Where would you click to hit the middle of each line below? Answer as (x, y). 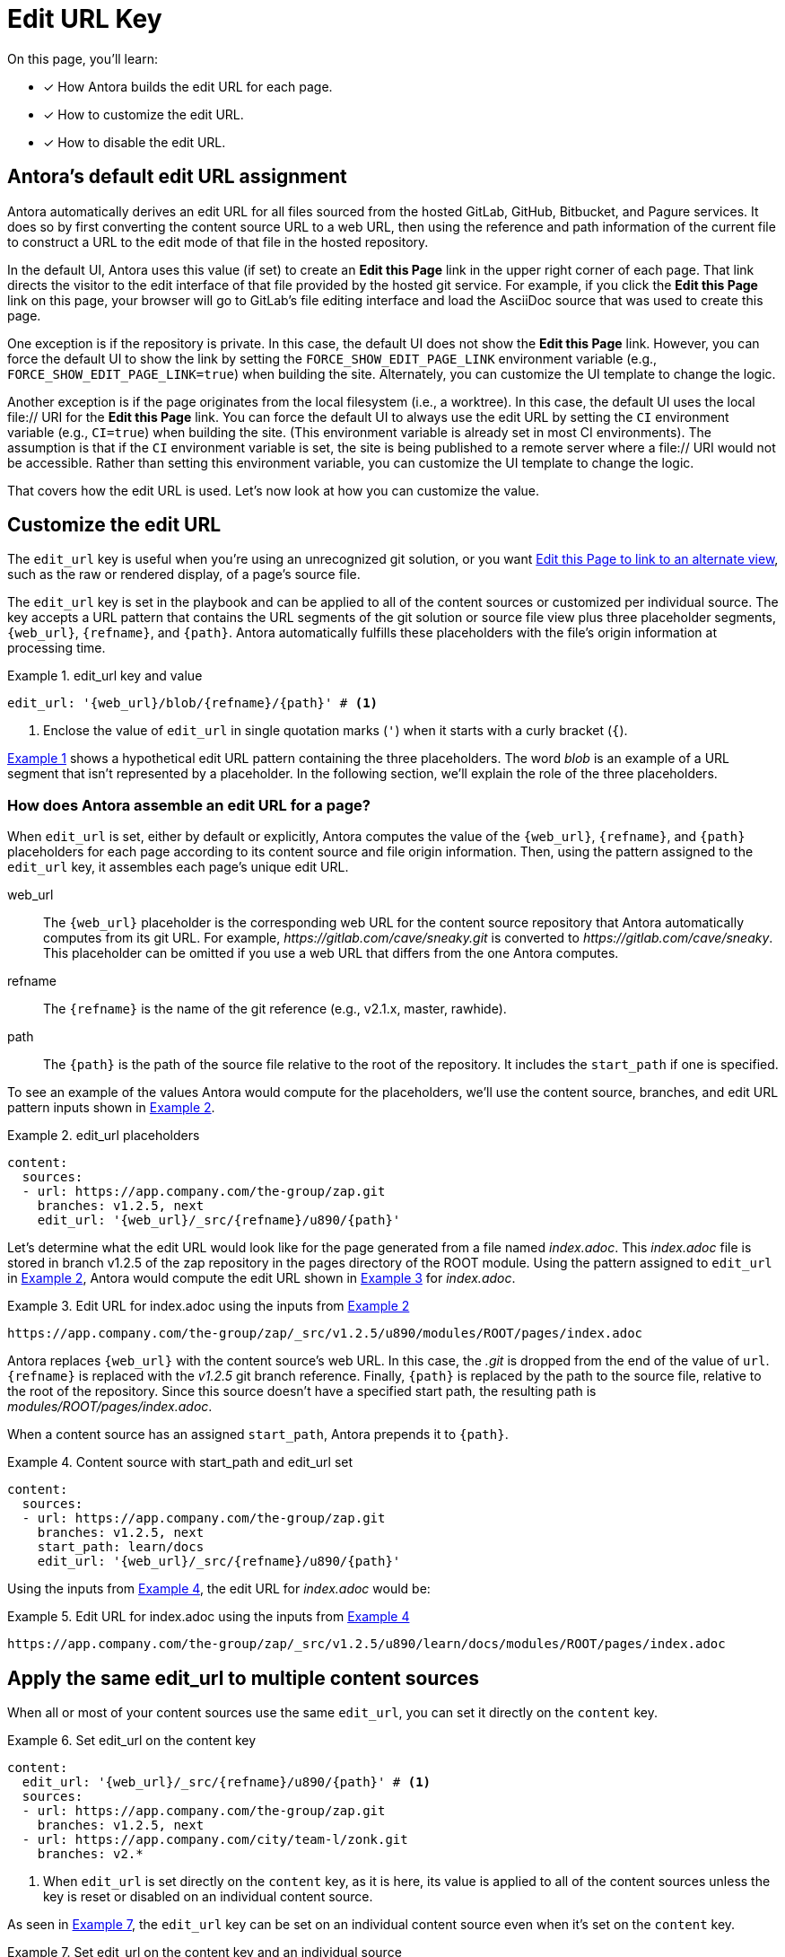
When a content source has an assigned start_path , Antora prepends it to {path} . (258, 1435)
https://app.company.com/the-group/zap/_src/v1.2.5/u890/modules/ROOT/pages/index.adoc (325, 1334)
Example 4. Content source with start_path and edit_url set (180, 1462)
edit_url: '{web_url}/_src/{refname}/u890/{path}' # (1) (227, 1782)
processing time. (57, 648)
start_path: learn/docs (121, 1547)
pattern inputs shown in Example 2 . (111, 1108)
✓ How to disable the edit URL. (135, 142)
